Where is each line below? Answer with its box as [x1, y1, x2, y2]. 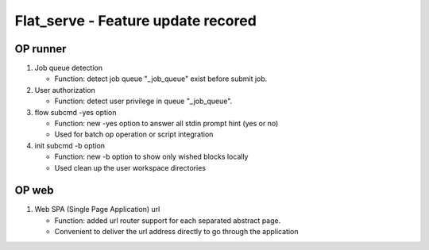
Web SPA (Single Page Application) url [34, 205, 160, 214]
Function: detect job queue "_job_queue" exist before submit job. [54, 74, 268, 83]
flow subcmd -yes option [34, 107, 117, 117]
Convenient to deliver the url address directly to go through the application [54, 227, 299, 237]
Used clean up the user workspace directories [54, 163, 207, 172]
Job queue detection [34, 63, 103, 73]
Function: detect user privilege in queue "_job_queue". [54, 96, 233, 106]
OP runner [14, 42, 67, 56]
